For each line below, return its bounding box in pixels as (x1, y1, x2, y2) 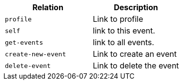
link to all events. (93, 37, 154, 47)
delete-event (5, 62, 51, 69)
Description (114, 2, 158, 12)
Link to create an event (93, 49, 177, 59)
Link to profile (93, 14, 143, 24)
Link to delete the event (93, 61, 179, 70)
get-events (5, 38, 43, 46)
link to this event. (93, 26, 155, 35)
